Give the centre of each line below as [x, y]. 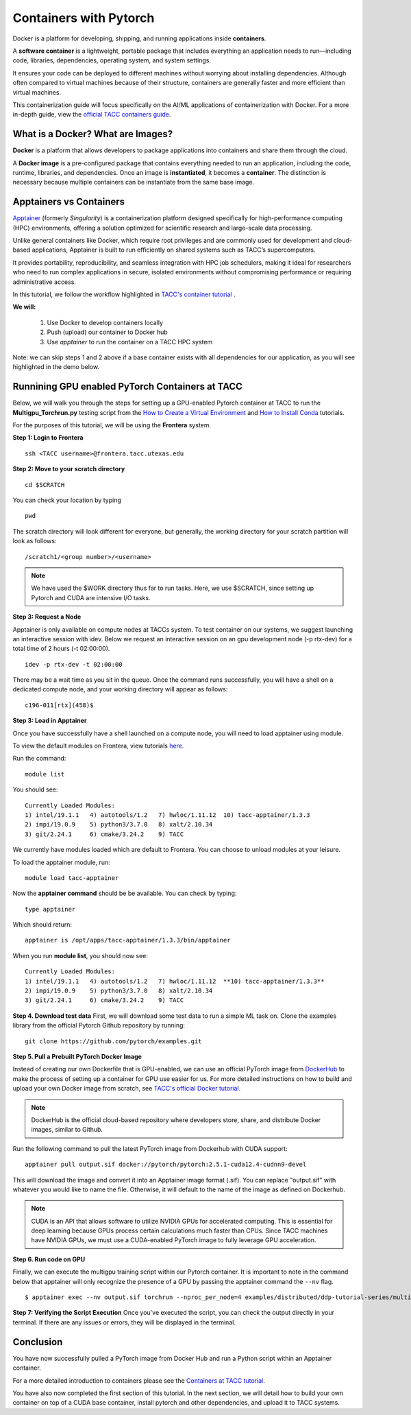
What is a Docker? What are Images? [93, 134]
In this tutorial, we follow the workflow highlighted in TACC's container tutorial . [124, 294]
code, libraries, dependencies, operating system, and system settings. [112, 60]
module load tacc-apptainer [72, 878]
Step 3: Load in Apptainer [50, 721]
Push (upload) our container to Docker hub [107, 332]
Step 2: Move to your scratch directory [69, 469]
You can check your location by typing [67, 500]
